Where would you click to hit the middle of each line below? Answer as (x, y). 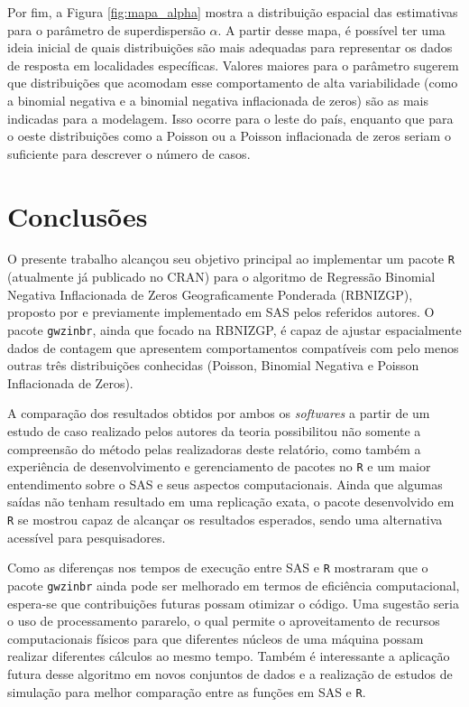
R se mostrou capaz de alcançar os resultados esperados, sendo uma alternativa (225, 519)
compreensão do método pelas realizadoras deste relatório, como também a (214, 448)
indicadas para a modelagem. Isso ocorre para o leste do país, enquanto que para (230, 118)
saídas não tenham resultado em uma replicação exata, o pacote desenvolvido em (231, 502)
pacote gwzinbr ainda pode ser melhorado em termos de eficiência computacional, (234, 585)
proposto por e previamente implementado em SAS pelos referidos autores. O (221, 312)
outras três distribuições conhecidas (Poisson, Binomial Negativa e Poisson (213, 365)
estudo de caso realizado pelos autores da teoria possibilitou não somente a (214, 430)
